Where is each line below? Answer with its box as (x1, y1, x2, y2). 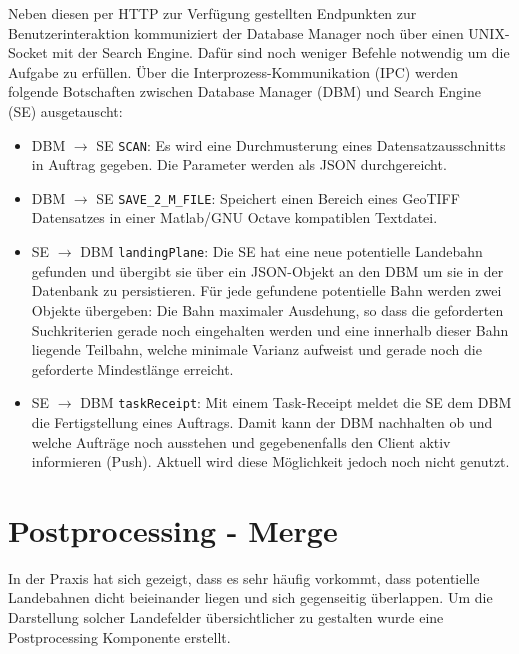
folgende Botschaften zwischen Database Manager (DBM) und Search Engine (8, 81, 482, 102)
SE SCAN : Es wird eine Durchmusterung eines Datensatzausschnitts (96, 134, 506, 155)
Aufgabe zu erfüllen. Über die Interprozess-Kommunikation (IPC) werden (8, 61, 459, 82)
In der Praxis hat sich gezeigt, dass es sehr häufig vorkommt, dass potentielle (8, 567, 480, 588)
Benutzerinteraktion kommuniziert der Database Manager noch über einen (8, 22, 464, 43)
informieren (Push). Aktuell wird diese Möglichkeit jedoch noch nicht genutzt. (31, 451, 510, 472)
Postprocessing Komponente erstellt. (8, 626, 231, 647)
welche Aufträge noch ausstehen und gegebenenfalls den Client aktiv (31, 431, 451, 452)
